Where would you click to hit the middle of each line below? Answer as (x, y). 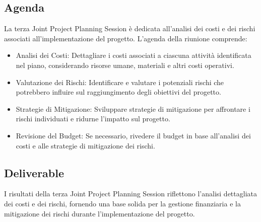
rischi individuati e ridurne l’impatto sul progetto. (93, 119)
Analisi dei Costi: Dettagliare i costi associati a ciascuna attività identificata (134, 55)
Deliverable (34, 172)
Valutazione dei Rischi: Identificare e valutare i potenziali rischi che (120, 82)
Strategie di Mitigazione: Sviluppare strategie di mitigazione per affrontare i (133, 108)
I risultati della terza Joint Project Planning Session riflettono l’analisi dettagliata (130, 194)
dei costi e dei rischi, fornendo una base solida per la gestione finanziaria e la (122, 203)
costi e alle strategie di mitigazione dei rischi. (85, 145)
